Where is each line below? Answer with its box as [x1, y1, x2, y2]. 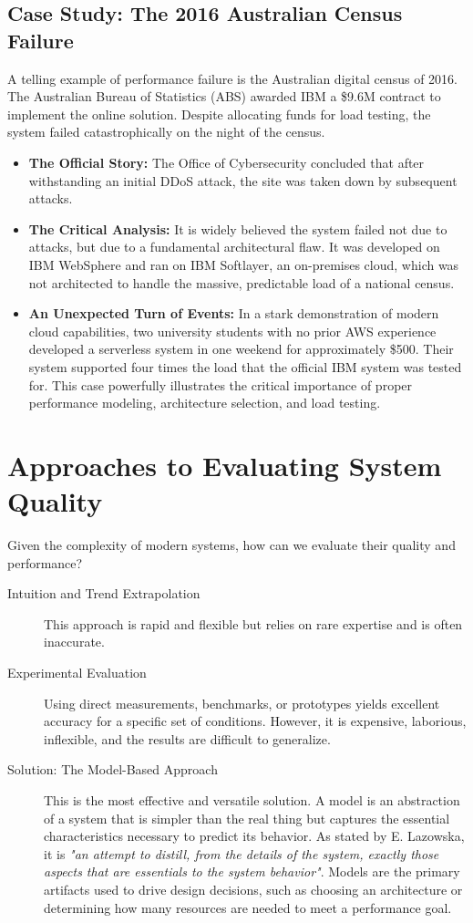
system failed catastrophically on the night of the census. [7, 122, 325, 141]
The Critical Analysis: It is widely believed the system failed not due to [28, 219, 447, 238]
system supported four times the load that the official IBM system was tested [28, 357, 462, 376]
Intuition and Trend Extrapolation [7, 584, 201, 603]
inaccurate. [44, 632, 105, 651]
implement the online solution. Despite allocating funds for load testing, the [7, 104, 431, 123]
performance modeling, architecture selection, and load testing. [28, 393, 381, 412]
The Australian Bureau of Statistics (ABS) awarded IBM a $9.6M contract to [7, 87, 441, 106]
